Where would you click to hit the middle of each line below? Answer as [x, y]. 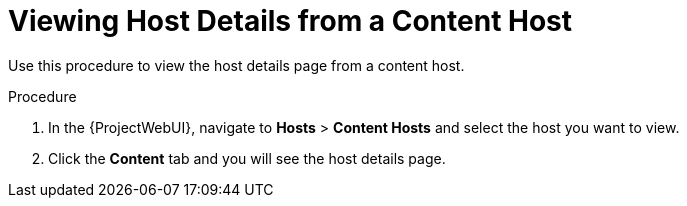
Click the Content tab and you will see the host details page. [247, 158]
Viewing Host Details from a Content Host [290, 21]
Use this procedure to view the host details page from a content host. [236, 65]
